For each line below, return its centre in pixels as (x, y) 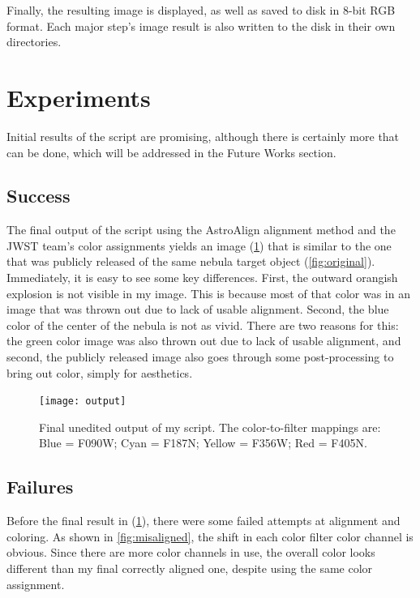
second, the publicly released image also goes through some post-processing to (200, 357)
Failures (40, 487)
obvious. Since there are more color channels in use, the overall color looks (191, 552)
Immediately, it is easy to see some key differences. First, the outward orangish (202, 278)
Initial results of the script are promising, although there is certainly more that (203, 136)
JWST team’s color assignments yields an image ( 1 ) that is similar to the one (199, 245)
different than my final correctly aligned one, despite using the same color (190, 568)
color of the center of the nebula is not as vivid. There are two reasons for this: (203, 325)
